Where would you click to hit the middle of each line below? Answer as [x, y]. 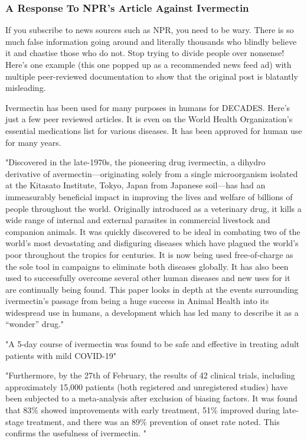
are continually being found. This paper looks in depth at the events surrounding [152, 289]
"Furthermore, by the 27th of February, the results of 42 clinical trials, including [150, 375]
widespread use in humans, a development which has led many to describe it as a [152, 312]
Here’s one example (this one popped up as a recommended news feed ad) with [148, 64]
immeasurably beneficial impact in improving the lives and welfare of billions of [149, 196]
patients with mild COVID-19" [61, 355]
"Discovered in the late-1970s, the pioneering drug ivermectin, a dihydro [135, 162]
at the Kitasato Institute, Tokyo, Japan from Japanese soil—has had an [135, 185]
